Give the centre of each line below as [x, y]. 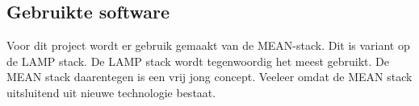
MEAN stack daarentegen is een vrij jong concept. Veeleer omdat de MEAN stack [209, 77]
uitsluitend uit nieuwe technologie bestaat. [111, 92]
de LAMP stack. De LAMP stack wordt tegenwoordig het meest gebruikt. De [198, 61]
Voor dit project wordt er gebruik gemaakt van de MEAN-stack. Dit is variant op [208, 45]
